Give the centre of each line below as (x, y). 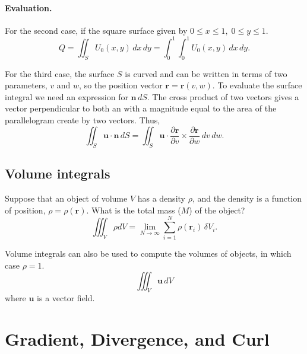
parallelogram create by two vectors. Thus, (83, 120)
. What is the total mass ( (134, 210)
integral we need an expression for (67, 96)
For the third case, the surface (60, 73)
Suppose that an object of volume (66, 198)
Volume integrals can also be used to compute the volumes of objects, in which (148, 253)
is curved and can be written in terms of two (206, 73)
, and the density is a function (247, 198)
